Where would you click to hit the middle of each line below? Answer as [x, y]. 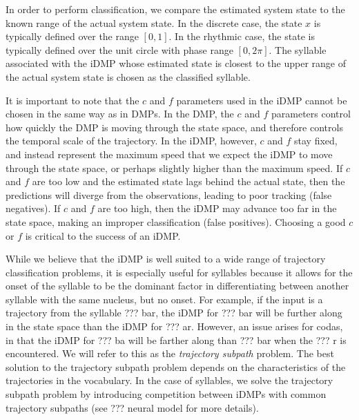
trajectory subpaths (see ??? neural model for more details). [132, 407]
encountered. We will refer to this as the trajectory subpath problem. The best [170, 353]
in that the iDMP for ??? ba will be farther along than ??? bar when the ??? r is [176, 340]
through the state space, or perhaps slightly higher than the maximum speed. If [174, 168]
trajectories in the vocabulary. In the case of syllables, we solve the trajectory [169, 380]
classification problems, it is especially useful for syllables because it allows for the [179, 272]
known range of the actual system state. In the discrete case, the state [154, 22]
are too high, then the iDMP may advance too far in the [217, 208]
